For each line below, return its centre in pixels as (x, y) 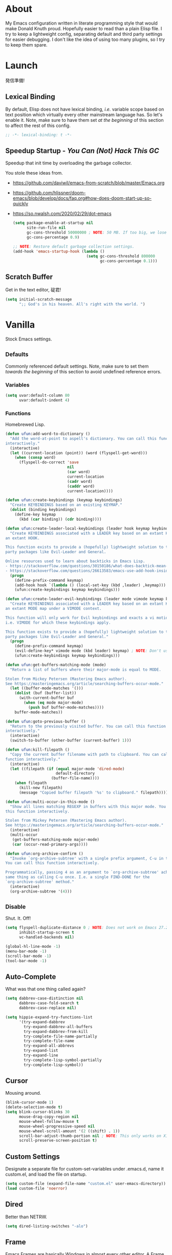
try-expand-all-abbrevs (49, 1046)
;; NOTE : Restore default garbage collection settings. (73, 246)
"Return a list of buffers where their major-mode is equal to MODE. (85, 669)
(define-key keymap (35, 515)
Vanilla (20, 325)
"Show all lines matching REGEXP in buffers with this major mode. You (88, 806)
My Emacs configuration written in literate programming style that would (81, 23)
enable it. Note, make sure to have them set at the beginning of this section (84, 120)
